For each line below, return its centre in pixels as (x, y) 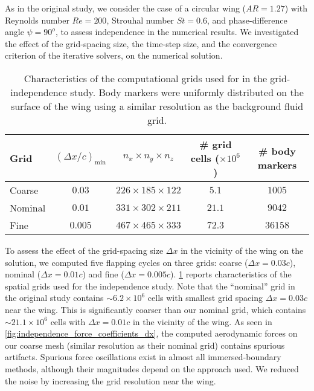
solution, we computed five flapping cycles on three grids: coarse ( (127, 262)
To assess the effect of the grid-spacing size (84, 250)
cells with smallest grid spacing (205, 298)
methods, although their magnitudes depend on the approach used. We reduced (152, 368)
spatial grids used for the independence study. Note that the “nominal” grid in (150, 286)
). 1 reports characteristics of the (231, 274)
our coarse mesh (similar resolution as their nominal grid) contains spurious (145, 345)
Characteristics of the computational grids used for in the (146, 78)
